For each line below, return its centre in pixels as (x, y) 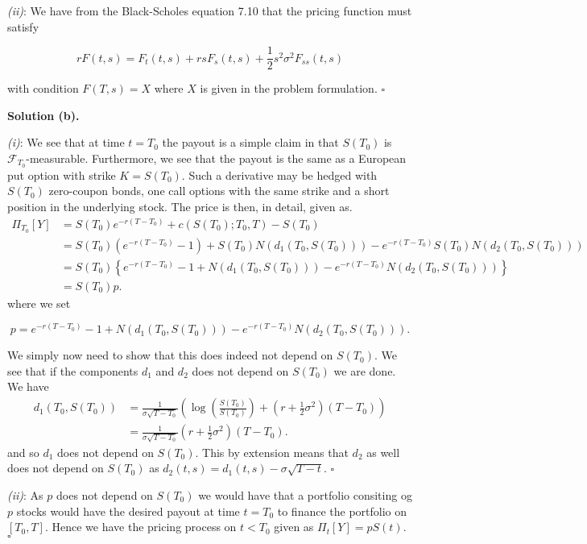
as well (383, 452)
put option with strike (62, 174)
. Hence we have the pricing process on (141, 527)
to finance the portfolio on (342, 511)
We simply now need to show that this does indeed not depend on (170, 355)
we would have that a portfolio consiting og (305, 495)
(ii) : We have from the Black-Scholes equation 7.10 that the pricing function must (210, 10)
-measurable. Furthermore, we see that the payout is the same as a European (216, 158)
